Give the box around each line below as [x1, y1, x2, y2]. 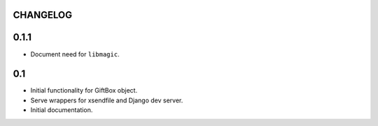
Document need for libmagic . [30, 49, 120, 58]
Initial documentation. [30, 106, 93, 114]
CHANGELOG [13, 9, 73, 21]
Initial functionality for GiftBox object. [30, 86, 138, 95]
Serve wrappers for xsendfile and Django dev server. [30, 96, 183, 104]
